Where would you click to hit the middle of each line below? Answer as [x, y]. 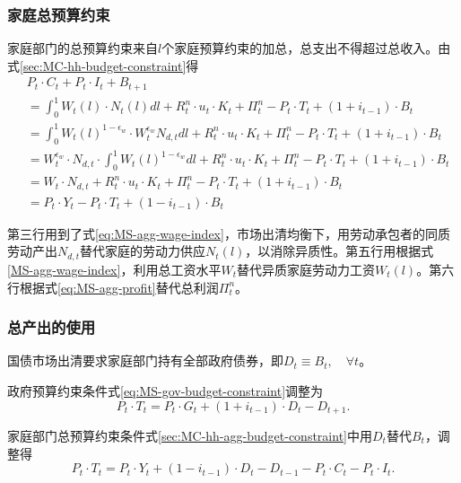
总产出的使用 [52, 327]
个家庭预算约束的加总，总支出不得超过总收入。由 [306, 48]
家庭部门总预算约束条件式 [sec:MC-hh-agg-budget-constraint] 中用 [190, 435]
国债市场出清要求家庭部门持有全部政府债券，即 [145, 360]
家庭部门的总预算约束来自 [83, 48]
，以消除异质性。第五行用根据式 [339, 251]
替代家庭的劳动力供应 [143, 251]
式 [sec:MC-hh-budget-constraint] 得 [103, 65]
